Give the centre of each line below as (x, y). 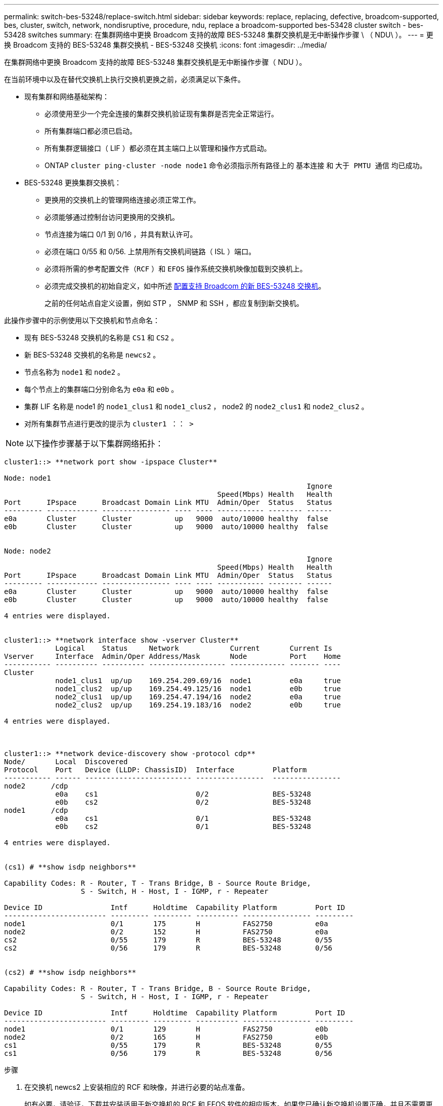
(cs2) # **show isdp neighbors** (70, 972)
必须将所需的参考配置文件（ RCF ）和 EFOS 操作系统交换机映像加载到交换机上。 (176, 269)
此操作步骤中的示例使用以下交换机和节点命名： (82, 320)
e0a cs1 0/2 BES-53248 (183, 794)
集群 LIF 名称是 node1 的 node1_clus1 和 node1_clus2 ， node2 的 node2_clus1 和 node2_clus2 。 (196, 406)
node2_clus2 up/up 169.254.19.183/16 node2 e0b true (198, 705)
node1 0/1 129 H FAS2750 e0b (166, 1029)
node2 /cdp (36, 786)
